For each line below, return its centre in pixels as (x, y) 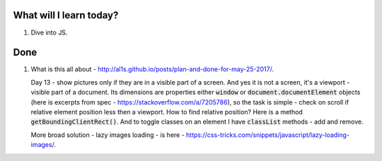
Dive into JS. (49, 32)
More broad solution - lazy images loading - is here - (108, 135)
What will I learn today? (66, 15)
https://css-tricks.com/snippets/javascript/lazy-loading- (268, 135)
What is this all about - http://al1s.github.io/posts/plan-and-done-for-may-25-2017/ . (152, 69)
